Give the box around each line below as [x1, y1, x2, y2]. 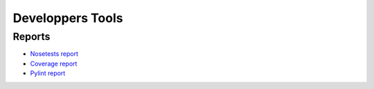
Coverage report [30, 59, 78, 68]
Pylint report [30, 69, 66, 77]
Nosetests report [30, 50, 79, 58]
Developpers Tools [12, 10, 123, 26]
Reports [12, 30, 51, 43]
